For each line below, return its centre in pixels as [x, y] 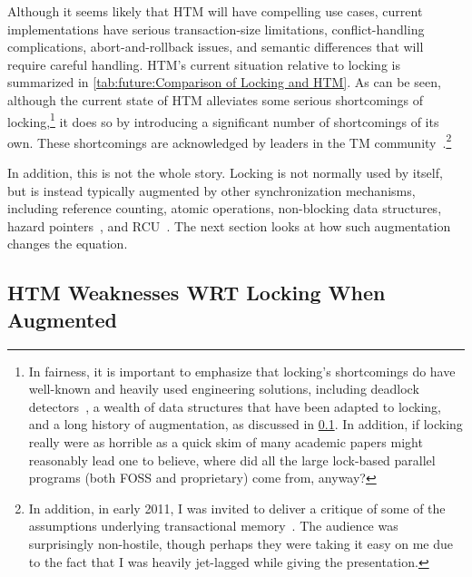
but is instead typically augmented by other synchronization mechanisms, [211, 190]
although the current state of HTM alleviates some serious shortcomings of [215, 99]
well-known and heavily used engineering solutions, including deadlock [224, 389]
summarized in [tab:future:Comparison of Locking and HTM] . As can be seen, [224, 82]
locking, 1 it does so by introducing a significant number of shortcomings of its [223, 120]
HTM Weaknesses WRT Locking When [197, 293]
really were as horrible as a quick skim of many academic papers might [226, 442]
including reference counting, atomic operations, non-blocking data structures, [225, 208]
